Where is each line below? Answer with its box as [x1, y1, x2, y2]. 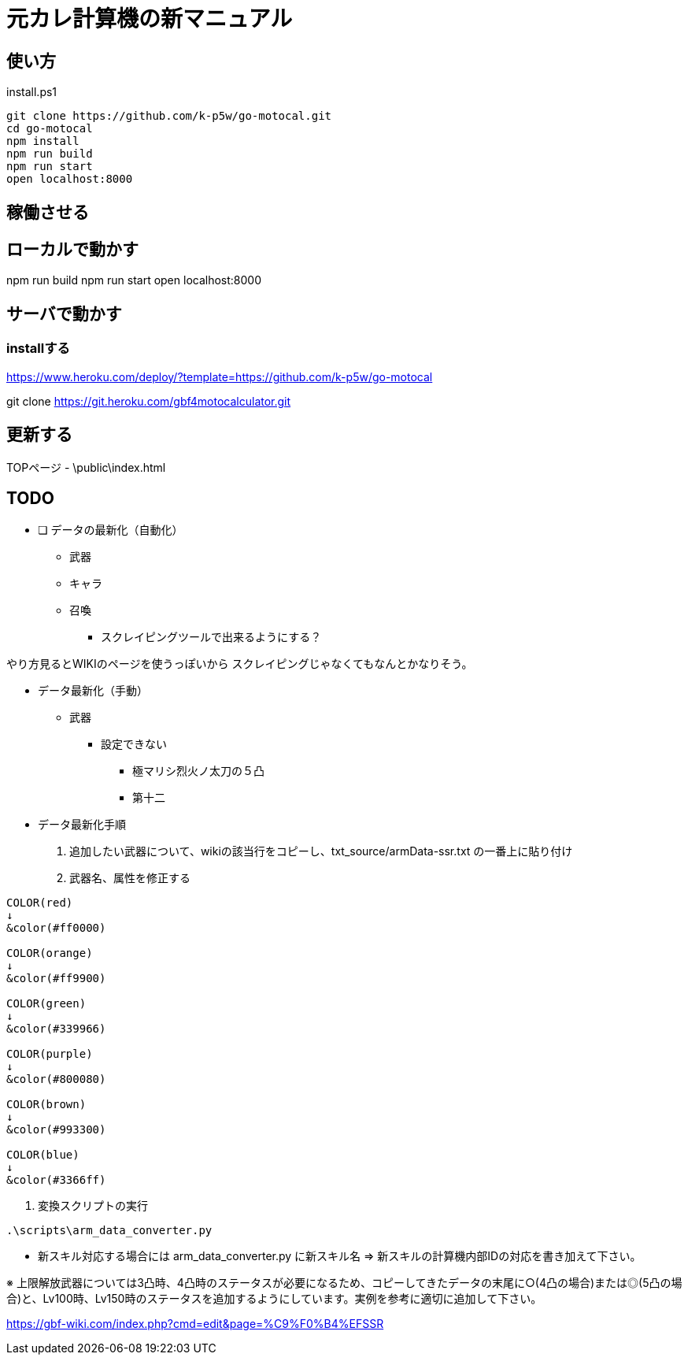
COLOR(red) [6, 896, 73, 910]
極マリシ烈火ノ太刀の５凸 [132, 764, 264, 778]
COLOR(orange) [6, 947, 93, 960]
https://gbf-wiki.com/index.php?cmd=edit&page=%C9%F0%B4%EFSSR [6, 1317, 384, 1331]
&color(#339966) [6, 1022, 106, 1036]
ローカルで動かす [6, 239, 139, 260]
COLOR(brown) [6, 1098, 87, 1111]
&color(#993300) [6, 1123, 106, 1137]
